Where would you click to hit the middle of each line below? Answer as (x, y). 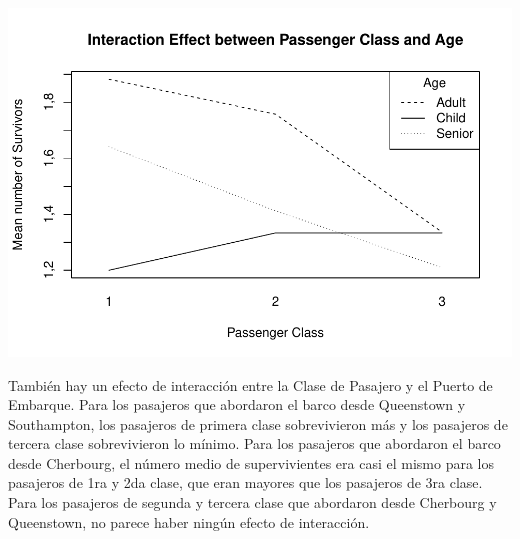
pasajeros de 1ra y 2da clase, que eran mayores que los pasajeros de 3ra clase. (245, 482)
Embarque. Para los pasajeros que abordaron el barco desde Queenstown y (237, 404)
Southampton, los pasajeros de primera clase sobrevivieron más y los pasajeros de (258, 423)
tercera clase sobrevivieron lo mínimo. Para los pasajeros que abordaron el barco (254, 443)
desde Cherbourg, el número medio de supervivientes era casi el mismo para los (251, 462)
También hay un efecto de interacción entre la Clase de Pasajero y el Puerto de (250, 384)
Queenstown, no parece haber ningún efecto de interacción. (189, 521)
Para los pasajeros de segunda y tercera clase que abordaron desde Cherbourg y (252, 502)
